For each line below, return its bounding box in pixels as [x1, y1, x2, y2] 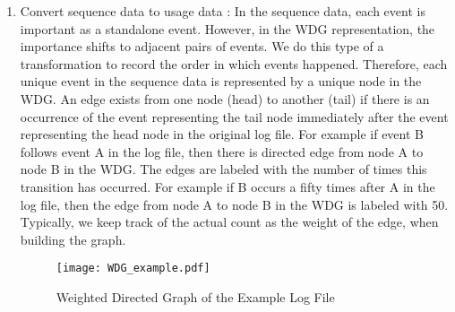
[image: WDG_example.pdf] [56, 262, 210, 275]
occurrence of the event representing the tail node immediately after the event [20, 107, 449, 126]
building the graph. [20, 230, 126, 248]
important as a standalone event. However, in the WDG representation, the [20, 19, 435, 38]
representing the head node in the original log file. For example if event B [20, 125, 424, 143]
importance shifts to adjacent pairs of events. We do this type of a [20, 37, 384, 56]
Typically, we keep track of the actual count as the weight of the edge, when [20, 212, 439, 231]
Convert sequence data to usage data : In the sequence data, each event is [20, 2, 425, 20]
